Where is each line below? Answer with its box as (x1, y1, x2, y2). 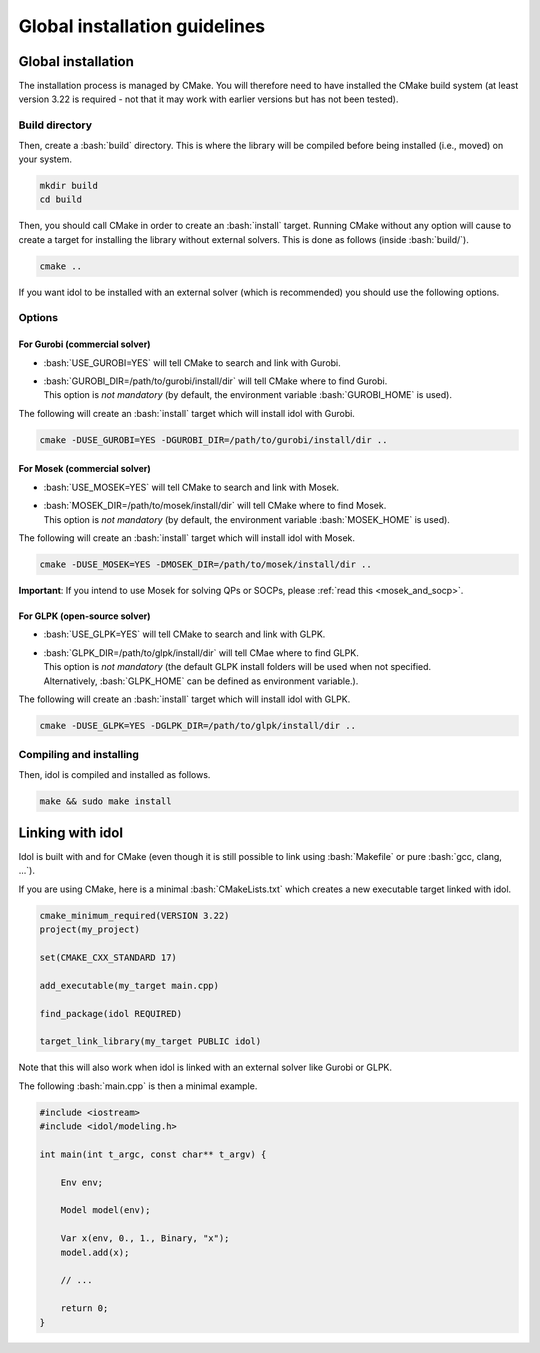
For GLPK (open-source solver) (18, 610, 151, 622)
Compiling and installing (18, 748, 140, 762)
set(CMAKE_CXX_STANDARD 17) (39, 952, 177, 964)
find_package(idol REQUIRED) (39, 1008, 183, 1019)
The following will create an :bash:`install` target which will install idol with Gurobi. (18, 407, 355, 419)
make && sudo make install (39, 795, 172, 807)
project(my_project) (39, 924, 140, 935)
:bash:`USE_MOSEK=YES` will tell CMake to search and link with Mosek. (43, 481, 340, 493)
